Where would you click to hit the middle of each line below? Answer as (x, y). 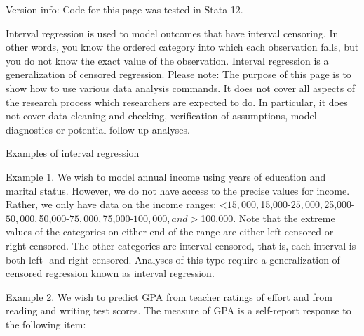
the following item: (46, 324)
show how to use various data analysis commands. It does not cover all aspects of (181, 88)
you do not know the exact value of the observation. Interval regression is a (167, 60)
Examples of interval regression (73, 153)
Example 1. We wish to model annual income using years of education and (166, 176)
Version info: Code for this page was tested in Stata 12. (124, 9)
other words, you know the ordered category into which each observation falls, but (182, 47)
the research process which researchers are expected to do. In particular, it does (177, 102)
